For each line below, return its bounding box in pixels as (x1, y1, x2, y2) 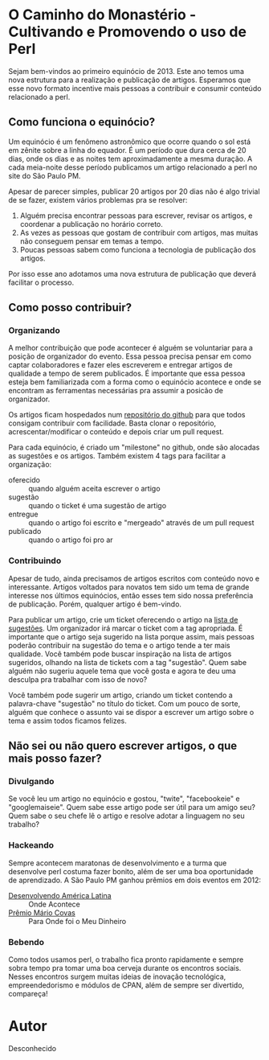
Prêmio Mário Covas (8, 907, 76, 918)
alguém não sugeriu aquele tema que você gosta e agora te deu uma (8, 666, 237, 676)
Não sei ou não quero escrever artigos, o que (8, 739, 238, 753)
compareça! (8, 989, 48, 999)
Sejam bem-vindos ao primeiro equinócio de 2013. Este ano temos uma (8, 66, 245, 76)
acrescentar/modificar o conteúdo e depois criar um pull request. (8, 427, 225, 437)
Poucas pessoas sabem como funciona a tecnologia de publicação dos (19, 244, 256, 254)
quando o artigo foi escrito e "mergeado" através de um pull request (28, 518, 255, 528)
